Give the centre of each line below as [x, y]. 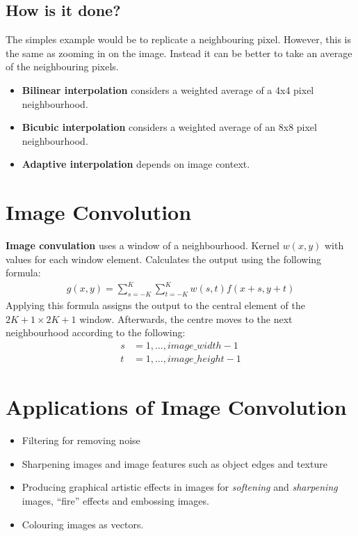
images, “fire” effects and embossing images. [115, 500]
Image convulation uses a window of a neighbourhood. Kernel [143, 245]
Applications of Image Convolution [176, 407]
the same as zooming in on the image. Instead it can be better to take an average [179, 53]
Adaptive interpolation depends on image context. [136, 164]
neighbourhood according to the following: [96, 332]
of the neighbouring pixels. [62, 66]
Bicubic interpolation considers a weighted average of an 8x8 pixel [169, 127]
